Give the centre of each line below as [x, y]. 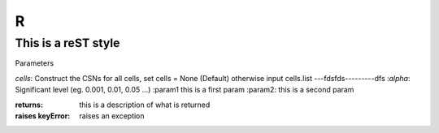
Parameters [35, 63]
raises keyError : [43, 116]
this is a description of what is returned [145, 105]
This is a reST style [67, 43]
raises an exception [112, 116]
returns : [29, 105]
